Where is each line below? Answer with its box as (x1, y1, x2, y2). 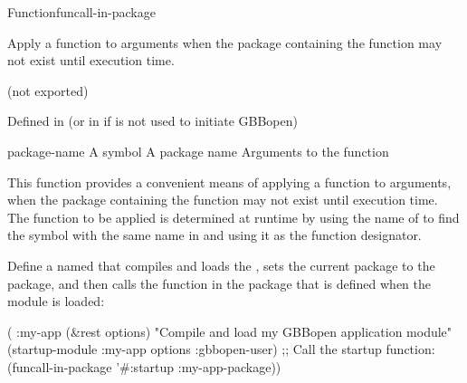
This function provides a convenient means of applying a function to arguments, (7, 172, 452, 191)
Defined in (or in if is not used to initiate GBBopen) (7, 111, 298, 130)
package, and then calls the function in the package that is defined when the (7, 273, 431, 292)
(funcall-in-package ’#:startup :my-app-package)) (7, 357, 281, 376)
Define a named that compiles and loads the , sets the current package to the (7, 255, 435, 274)
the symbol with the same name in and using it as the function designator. (7, 225, 422, 244)
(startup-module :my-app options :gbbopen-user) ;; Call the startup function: (7, 340, 435, 359)
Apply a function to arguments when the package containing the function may (7, 33, 443, 52)
